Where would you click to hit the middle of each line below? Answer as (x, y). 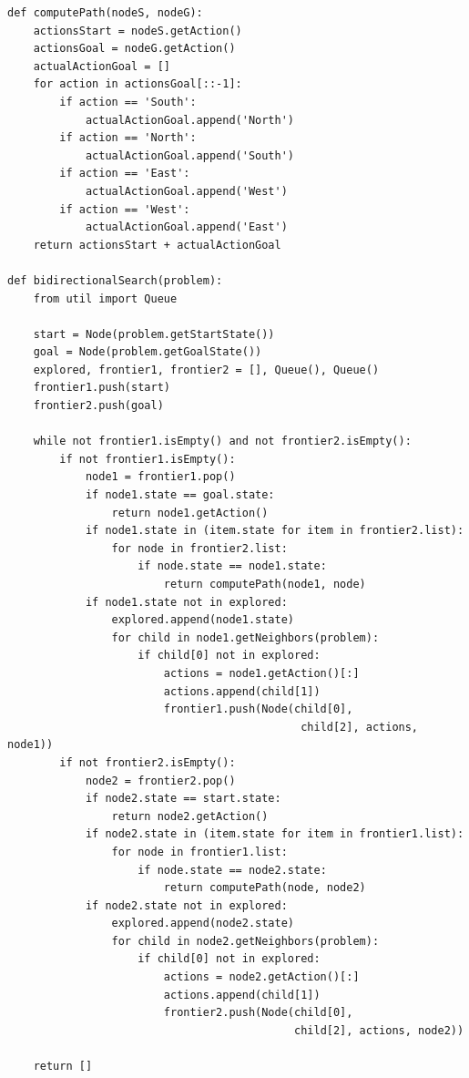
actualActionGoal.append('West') (186, 191)
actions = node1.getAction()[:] (261, 673)
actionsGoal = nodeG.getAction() (134, 49)
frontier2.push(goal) (98, 406)
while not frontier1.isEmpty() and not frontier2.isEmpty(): (222, 441)
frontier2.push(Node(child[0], (258, 1013)
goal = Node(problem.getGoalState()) (148, 352)
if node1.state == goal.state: (180, 495)
